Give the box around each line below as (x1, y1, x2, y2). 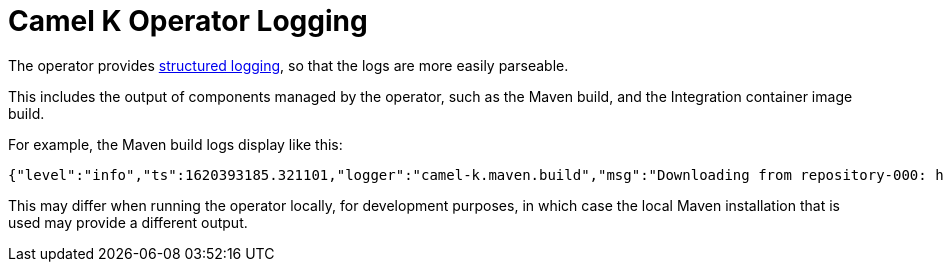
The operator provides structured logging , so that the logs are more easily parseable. (8, 56, 569, 74)
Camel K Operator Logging (8, 4, 368, 38)
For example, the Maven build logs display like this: (8, 135, 343, 153)
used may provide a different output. (8, 213, 248, 231)
